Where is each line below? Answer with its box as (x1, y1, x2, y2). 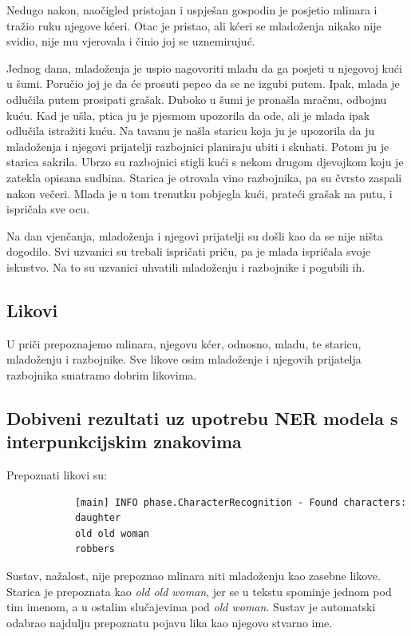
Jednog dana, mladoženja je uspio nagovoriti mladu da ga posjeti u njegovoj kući (6, 59, 402, 76)
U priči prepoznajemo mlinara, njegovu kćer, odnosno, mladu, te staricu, (6, 335, 362, 352)
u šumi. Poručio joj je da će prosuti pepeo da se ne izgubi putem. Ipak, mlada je (6, 75, 400, 92)
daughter (74, 512, 121, 524)
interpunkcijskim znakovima (6, 429, 242, 454)
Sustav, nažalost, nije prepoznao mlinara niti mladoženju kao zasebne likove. (6, 567, 381, 584)
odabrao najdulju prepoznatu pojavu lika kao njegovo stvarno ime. (6, 614, 333, 630)
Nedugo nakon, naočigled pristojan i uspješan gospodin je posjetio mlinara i (6, 2, 377, 18)
